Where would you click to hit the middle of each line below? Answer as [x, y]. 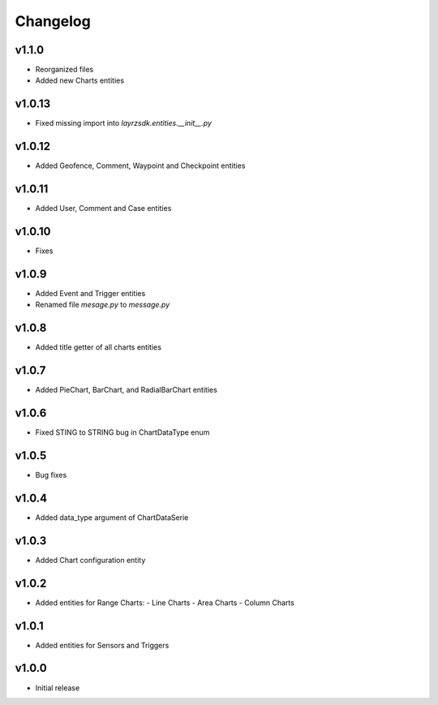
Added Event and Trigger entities [90, 293]
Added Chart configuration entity [90, 560]
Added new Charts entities [80, 80]
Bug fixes [51, 475]
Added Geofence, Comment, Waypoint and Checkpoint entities [140, 166]
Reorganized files [64, 70]
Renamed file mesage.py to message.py [103, 305]
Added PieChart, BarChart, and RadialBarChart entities [127, 390]
